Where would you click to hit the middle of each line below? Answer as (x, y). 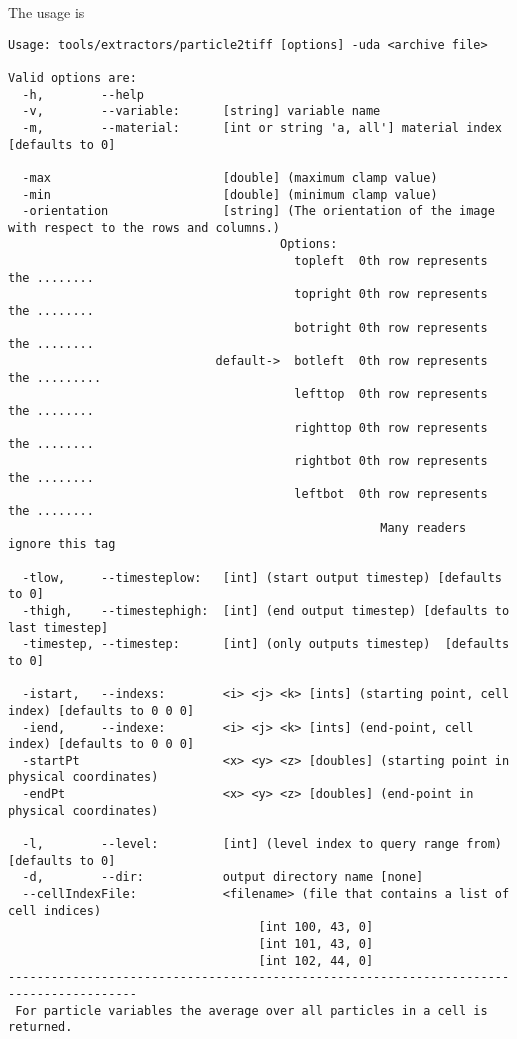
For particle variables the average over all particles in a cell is (251, 1010)
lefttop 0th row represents (391, 394)
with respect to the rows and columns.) (144, 227)
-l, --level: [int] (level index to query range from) (262, 844)
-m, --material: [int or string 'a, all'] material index (262, 127)
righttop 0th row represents (391, 427)
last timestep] (58, 627)
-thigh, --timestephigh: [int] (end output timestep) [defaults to (266, 610)
